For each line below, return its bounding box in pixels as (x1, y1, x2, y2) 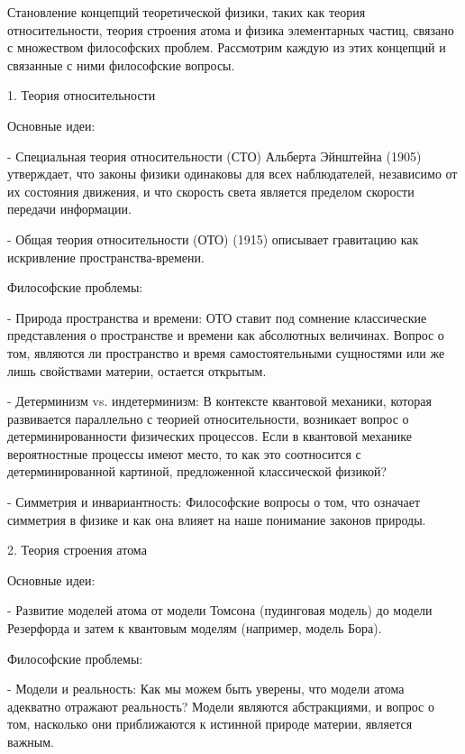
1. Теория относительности (7, 86, 156, 105)
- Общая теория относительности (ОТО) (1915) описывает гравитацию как (7, 229, 419, 248)
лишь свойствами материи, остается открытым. (7, 361, 267, 380)
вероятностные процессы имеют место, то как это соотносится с (7, 444, 361, 463)
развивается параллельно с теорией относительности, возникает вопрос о (7, 409, 409, 428)
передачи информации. (7, 199, 132, 218)
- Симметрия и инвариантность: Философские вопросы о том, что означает (7, 492, 421, 511)
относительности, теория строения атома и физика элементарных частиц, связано (7, 20, 454, 39)
